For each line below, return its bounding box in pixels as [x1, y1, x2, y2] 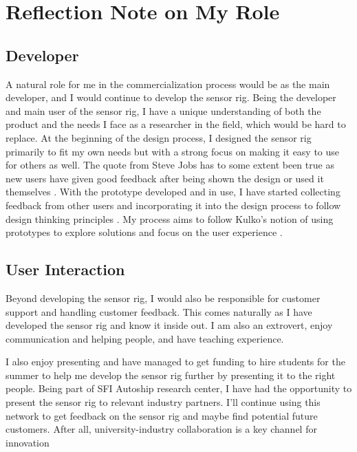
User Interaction [6, 259, 125, 280]
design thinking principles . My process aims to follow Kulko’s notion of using [6, 211, 334, 226]
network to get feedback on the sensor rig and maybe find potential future [6, 408, 318, 422]
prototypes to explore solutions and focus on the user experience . [6, 225, 283, 239]
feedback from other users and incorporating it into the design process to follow [6, 197, 341, 212]
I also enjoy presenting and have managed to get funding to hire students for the [6, 354, 345, 369]
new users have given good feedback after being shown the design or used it [6, 171, 324, 185]
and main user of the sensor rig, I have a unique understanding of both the [6, 103, 321, 118]
